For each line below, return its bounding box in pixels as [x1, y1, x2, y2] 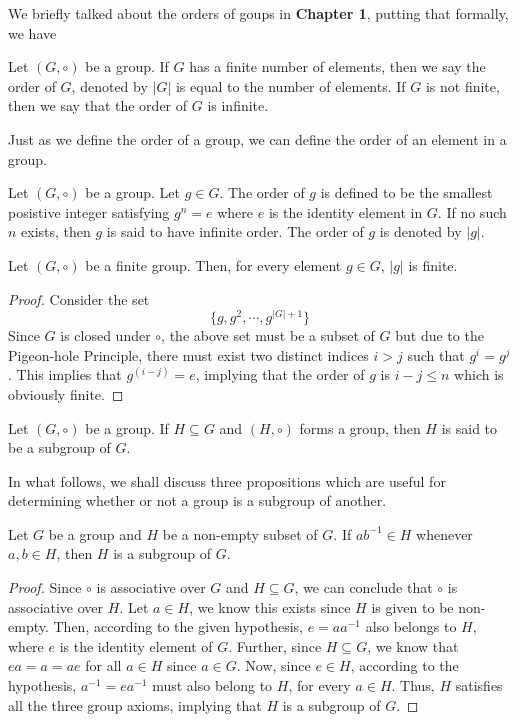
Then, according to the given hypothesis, [53, 616, 303, 637]
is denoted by [379, 221, 462, 242]
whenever [416, 523, 473, 544]
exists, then [21, 221, 91, 242]
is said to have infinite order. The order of [106, 221, 364, 242]
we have [8, 22, 57, 43]
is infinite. [207, 95, 269, 116]
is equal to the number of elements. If [175, 75, 406, 96]
